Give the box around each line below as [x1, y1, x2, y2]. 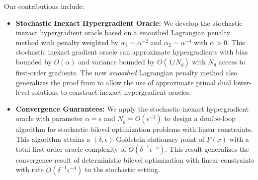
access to [218, 56, 246, 66]
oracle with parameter [15, 113, 83, 123]
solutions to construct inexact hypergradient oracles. [31, 87, 191, 97]
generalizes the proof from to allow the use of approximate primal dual [15, 77, 231, 87]
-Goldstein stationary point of [113, 133, 204, 144]
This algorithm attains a [15, 133, 90, 144]
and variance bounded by [78, 56, 155, 66]
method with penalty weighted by [15, 37, 118, 47]
